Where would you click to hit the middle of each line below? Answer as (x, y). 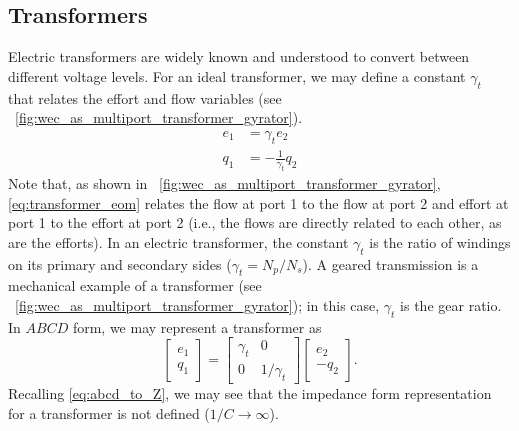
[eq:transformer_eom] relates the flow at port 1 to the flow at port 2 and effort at (258, 202)
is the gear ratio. (451, 304)
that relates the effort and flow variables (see (145, 97)
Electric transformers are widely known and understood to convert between (239, 56)
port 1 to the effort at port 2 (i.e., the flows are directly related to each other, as (255, 222)
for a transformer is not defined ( (109, 412)
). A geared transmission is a (390, 263)
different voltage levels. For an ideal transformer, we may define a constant (237, 75)
